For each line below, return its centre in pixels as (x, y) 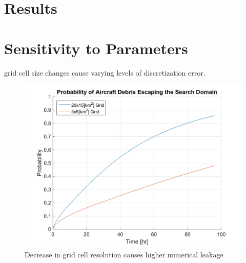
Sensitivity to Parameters (96, 48)
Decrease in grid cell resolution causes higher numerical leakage (124, 254)
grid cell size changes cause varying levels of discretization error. (105, 72)
